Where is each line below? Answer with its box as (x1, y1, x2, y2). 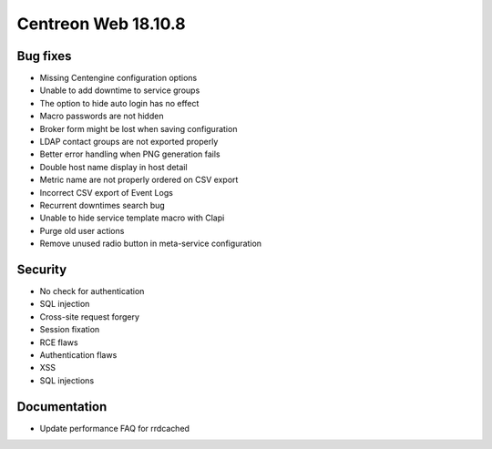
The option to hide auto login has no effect (39, 97, 200, 108)
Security (16, 261, 67, 277)
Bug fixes (16, 48, 72, 64)
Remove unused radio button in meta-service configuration (39, 238, 262, 250)
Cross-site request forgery (39, 311, 140, 322)
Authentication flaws (39, 350, 118, 360)
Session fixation (39, 324, 100, 335)
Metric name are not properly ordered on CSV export (39, 174, 239, 186)
